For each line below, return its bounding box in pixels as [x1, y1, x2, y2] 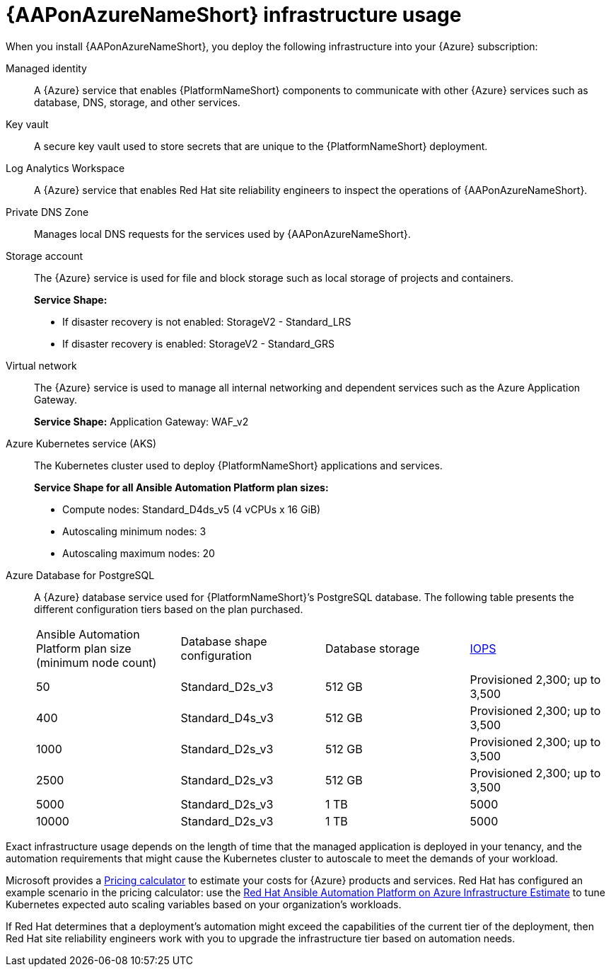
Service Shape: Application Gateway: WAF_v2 [34, 415, 249, 428]
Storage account [6, 249, 83, 262]
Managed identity [6, 62, 87, 74]
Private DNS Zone [6, 205, 89, 218]
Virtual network [6, 359, 77, 372]
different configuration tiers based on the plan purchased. [34, 602, 303, 615]
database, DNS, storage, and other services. [34, 96, 240, 108]
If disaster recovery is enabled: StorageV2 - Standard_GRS [62, 337, 334, 350]
